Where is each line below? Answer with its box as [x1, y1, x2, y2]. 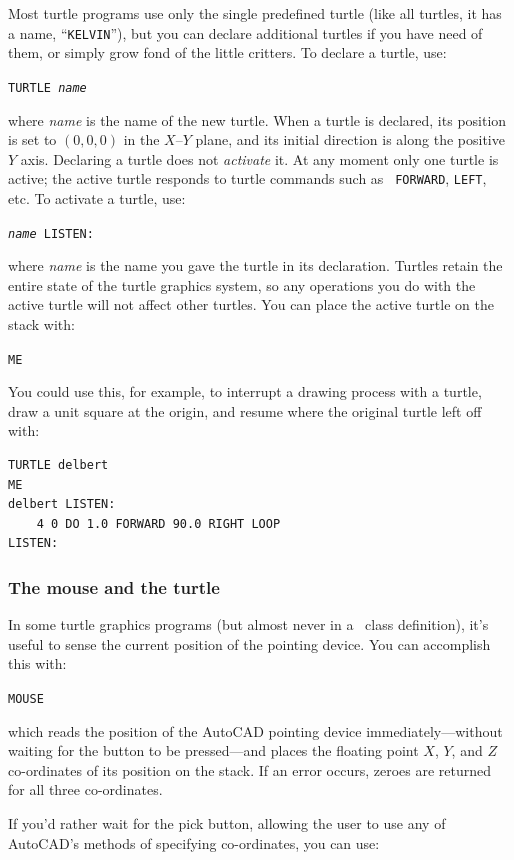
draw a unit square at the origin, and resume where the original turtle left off [8, 400, 482, 421]
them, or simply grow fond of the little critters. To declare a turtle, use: [8, 42, 447, 63]
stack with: [8, 313, 75, 334]
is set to [8, 129, 57, 150]
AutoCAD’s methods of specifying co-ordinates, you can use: [8, 832, 380, 853]
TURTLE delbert [8, 458, 109, 472]
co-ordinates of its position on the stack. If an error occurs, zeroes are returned [8, 759, 492, 780]
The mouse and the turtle [8, 574, 220, 599]
